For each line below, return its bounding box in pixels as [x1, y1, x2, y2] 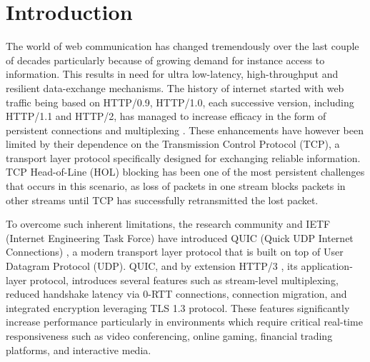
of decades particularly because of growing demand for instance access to [6, 52, 325, 67]
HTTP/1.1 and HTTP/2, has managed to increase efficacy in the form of [6, 109, 326, 124]
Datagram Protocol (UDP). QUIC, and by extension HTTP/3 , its [6, 258, 298, 273]
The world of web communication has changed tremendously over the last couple [6, 39, 359, 54]
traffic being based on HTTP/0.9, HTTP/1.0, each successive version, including [6, 94, 354, 109]
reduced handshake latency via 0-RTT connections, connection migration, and [6, 286, 347, 301]
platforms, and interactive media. [6, 342, 151, 357]
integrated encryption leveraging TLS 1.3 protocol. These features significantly [6, 300, 350, 315]
